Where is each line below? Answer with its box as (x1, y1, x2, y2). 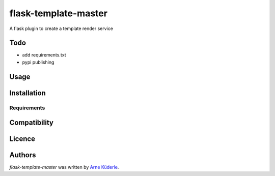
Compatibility (9, 119, 53, 127)
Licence (9, 135, 36, 143)
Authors (9, 151, 36, 160)
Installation (9, 89, 46, 97)
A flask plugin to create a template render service (9, 25, 113, 32)
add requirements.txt (22, 52, 66, 58)
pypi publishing (22, 59, 54, 65)
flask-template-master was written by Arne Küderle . (9, 164, 119, 170)
